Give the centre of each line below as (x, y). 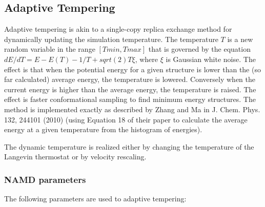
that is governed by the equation (199, 49)
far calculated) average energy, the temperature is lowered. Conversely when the (130, 79)
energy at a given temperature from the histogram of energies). (103, 129)
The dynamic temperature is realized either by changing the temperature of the (129, 146)
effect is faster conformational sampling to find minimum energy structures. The (130, 99)
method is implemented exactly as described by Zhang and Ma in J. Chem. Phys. (132, 109)
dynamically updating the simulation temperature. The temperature (111, 39)
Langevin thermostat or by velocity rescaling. (75, 157)
